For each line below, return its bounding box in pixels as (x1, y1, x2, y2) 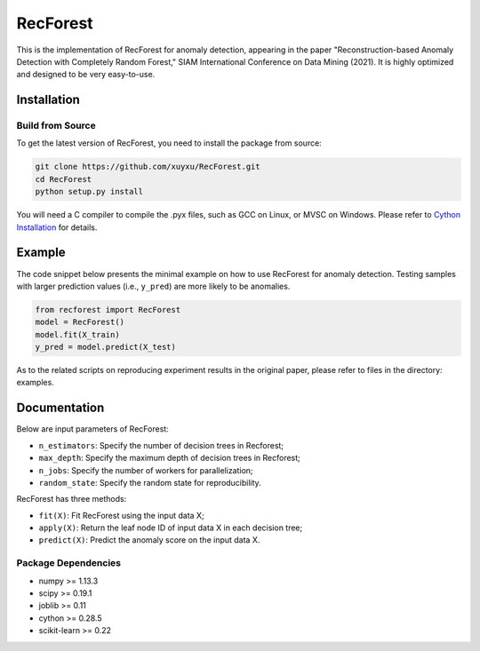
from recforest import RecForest (35, 305, 181, 314)
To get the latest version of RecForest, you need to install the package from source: (16, 138, 322, 148)
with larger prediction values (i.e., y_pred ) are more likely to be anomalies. (16, 281, 291, 291)
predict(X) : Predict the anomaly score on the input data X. (38, 535, 260, 545)
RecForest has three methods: (16, 494, 127, 504)
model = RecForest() (35, 317, 124, 328)
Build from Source (16, 120, 97, 132)
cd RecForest (35, 174, 92, 184)
